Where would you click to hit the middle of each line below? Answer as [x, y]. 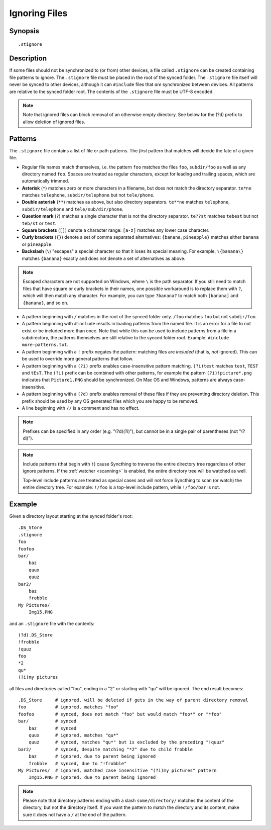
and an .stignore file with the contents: [52, 623]
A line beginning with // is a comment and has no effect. [81, 408]
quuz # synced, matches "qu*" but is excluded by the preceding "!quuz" [126, 742]
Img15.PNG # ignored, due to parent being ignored [92, 777]
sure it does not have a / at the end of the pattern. [75, 814]
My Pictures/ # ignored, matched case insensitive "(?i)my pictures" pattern [117, 770]
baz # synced [52, 728]
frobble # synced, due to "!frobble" [78, 763]
